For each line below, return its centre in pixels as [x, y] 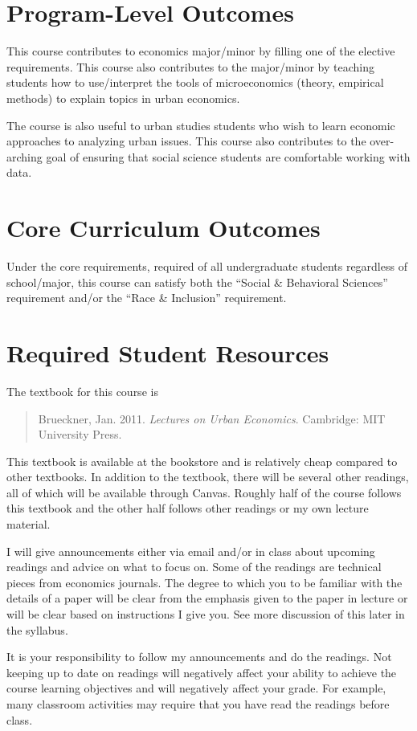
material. [29, 524]
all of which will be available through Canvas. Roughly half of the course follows [204, 492]
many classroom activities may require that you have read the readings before [198, 704]
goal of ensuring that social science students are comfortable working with [228, 156]
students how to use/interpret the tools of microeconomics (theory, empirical [195, 82]
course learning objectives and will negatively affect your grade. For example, [196, 688]
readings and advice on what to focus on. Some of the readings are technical [194, 567]
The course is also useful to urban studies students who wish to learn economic [201, 125]
